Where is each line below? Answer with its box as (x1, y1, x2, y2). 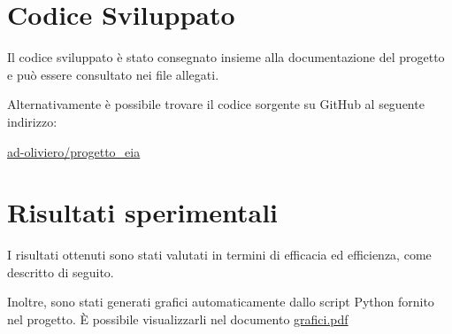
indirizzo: (7, 112, 57, 130)
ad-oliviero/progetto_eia (7, 142, 141, 160)
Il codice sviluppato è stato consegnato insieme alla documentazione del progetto (7, 48, 445, 66)
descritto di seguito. (7, 262, 114, 281)
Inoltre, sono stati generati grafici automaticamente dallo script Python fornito (7, 292, 434, 311)
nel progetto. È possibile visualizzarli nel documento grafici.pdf (7, 310, 349, 328)
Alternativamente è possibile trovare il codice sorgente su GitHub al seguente (7, 95, 425, 113)
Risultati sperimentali (7, 194, 279, 230)
